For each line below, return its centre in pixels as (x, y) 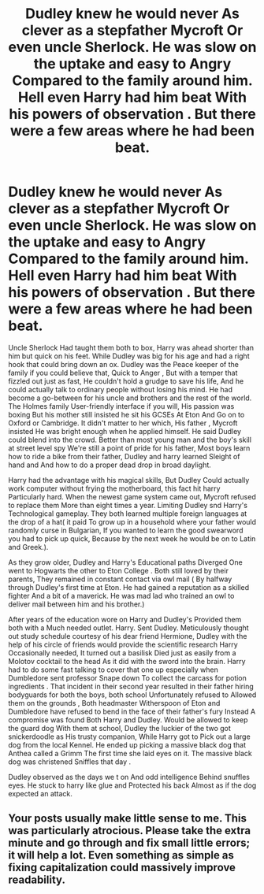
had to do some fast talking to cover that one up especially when (113, 670)
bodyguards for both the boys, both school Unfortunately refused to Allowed (132, 695)
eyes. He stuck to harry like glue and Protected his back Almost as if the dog (132, 785)
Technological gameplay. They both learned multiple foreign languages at (128, 514)
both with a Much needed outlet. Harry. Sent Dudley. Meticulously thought (129, 628)
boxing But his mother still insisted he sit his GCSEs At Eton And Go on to (126, 414)
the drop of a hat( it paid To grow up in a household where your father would (132, 521)
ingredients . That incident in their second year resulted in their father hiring (131, 686)
